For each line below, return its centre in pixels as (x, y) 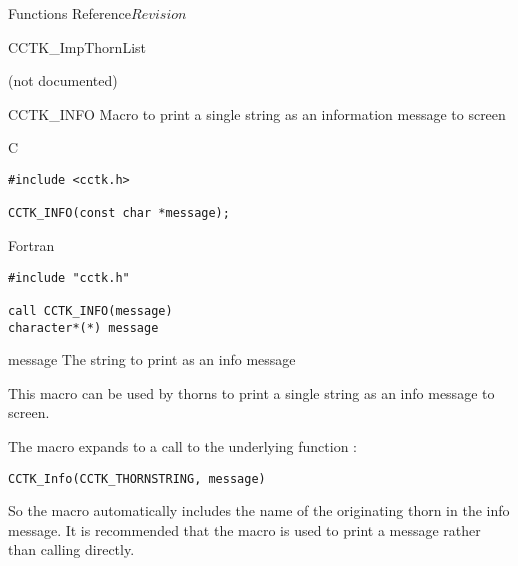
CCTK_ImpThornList (77, 46)
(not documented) (63, 80)
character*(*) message (83, 327)
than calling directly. (71, 549)
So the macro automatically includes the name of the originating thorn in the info (259, 510)
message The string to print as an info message (152, 359)
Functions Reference (70, 13)
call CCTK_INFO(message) (90, 310)
